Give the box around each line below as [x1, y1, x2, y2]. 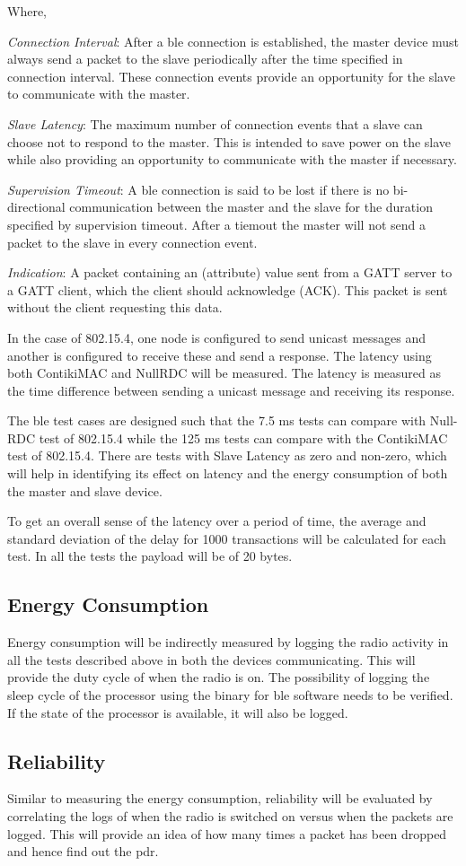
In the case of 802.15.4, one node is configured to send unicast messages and [7, 328, 426, 346]
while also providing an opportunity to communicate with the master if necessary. [7, 150, 457, 169]
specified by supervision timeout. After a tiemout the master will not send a [7, 214, 426, 233]
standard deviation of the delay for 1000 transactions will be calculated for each [7, 529, 446, 547]
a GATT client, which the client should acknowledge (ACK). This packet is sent [7, 280, 448, 299]
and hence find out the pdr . [7, 842, 159, 861]
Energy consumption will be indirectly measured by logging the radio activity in [7, 633, 449, 652]
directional [7, 197, 66, 216]
